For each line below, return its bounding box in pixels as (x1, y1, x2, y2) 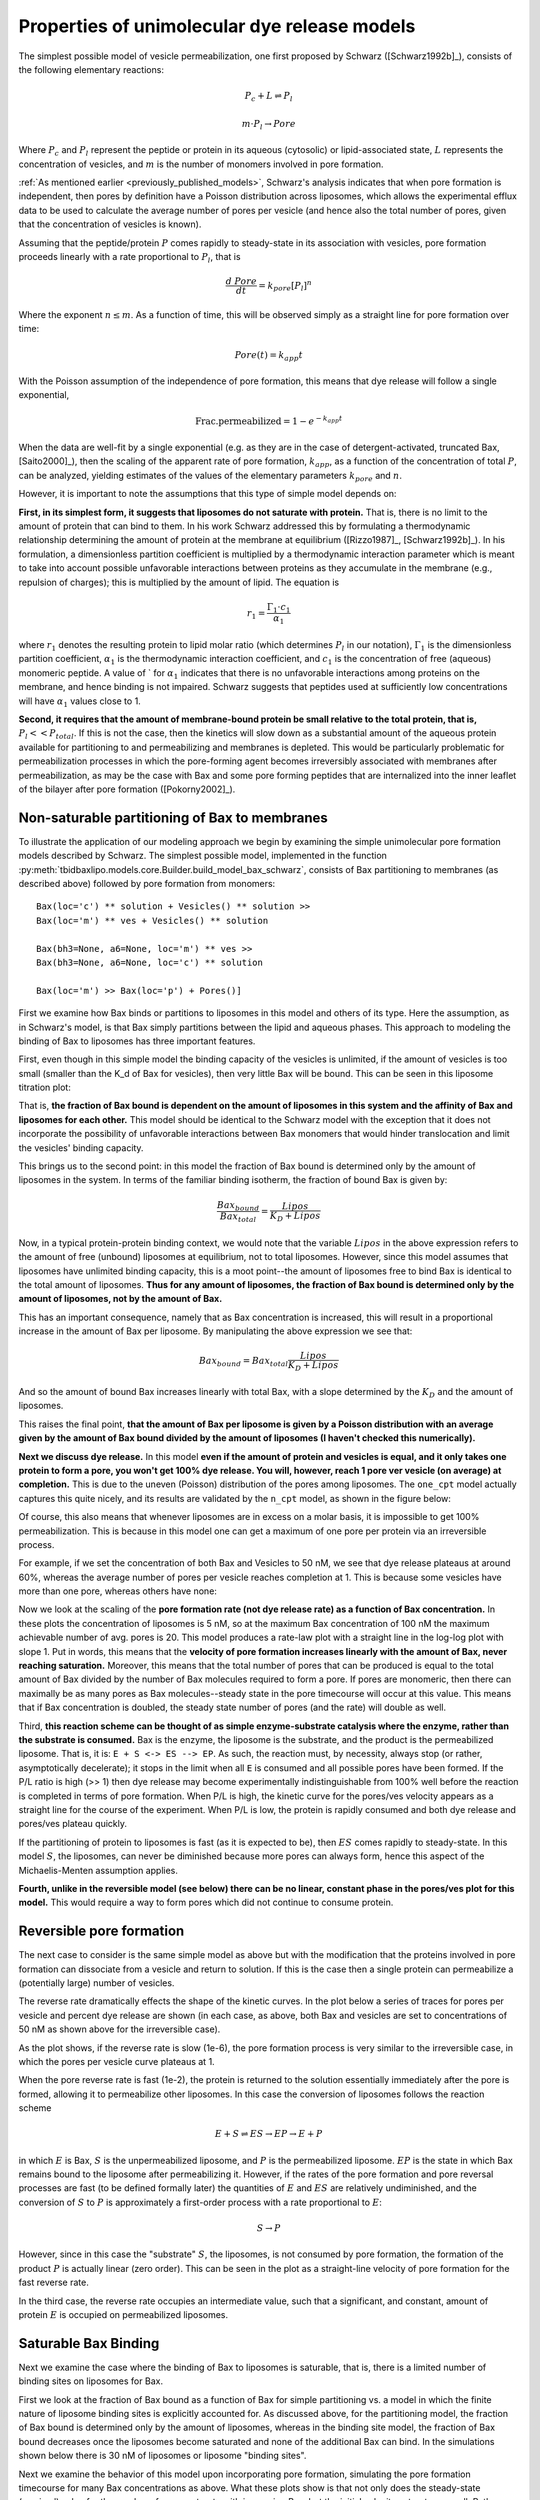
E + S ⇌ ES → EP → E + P (214, 2128, 323, 2140)
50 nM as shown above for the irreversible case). (18, 2023, 221, 2035)
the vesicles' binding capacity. (18, 1141, 144, 1154)
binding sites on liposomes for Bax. (18, 2375, 164, 2387)
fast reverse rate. (18, 2276, 89, 2289)
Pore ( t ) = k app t (234, 349, 304, 363)
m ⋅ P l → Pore (241, 118, 297, 132)
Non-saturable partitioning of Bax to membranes (18, 809, 329, 826)
